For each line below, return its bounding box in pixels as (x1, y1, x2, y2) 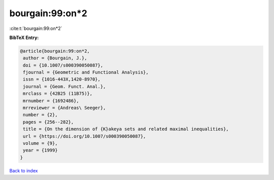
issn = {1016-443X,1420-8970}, (23, 77, 101, 82)
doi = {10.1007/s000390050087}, (23, 62, 104, 68)
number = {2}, (23, 112, 58, 118)
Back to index (9, 167, 38, 173)
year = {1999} (23, 148, 58, 153)
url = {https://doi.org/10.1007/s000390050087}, (23, 133, 146, 139)
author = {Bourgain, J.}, (23, 55, 87, 61)
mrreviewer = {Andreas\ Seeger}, (23, 105, 106, 111)
